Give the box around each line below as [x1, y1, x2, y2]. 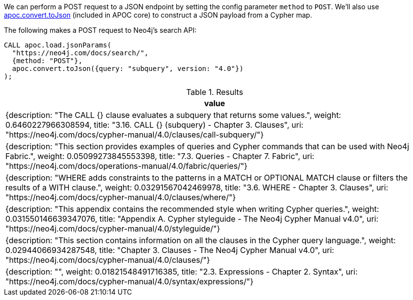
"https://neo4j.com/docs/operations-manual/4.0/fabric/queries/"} [5, 161, 248, 171]
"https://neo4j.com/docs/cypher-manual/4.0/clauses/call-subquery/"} [5, 130, 264, 139]
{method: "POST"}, [12, 57, 83, 65]
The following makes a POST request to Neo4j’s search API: [4, 26, 196, 34]
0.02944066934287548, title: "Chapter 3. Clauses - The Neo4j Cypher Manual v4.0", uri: [5, 245, 334, 255]
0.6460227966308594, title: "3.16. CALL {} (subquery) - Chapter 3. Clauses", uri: [5, 120, 304, 130]
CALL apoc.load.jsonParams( [4, 41, 112, 49]
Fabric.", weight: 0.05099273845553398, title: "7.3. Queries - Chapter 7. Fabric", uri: [5, 151, 315, 161]
